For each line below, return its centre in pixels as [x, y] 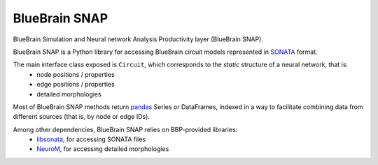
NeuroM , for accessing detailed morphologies [103, 149]
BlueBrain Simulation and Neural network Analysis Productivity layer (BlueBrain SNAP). [138, 39]
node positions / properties [76, 74]
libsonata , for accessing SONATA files [91, 139]
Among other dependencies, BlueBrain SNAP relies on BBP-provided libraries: [125, 129]
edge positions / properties [76, 85]
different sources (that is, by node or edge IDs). [82, 117]
